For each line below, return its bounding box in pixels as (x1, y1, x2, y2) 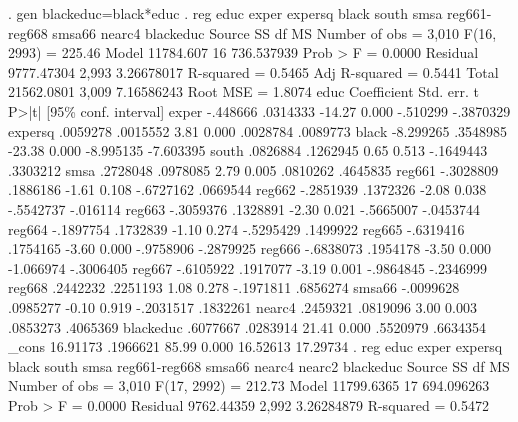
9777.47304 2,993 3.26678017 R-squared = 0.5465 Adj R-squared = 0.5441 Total (8, 61, 499, 82)
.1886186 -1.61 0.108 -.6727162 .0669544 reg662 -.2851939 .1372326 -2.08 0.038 (8, 179, 487, 200)
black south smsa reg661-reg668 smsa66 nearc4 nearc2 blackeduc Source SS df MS (8, 355, 510, 376)
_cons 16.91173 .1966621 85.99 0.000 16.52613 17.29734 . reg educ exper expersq (8, 336, 503, 357)
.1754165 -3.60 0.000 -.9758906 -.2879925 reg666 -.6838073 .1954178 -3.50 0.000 (8, 238, 491, 259)
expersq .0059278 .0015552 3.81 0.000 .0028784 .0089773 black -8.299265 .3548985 (8, 120, 508, 141)
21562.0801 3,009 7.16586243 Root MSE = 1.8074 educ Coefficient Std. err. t (8, 81, 480, 102)
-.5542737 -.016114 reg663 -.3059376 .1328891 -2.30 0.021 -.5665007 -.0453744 (8, 198, 481, 219)
